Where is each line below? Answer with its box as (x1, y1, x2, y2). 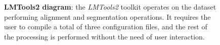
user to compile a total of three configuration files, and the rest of (4, 21, 207, 32)
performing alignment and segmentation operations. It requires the (4, 11, 211, 22)
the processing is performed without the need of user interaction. (4, 31, 205, 41)
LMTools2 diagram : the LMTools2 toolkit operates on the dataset (4, 2, 216, 12)
